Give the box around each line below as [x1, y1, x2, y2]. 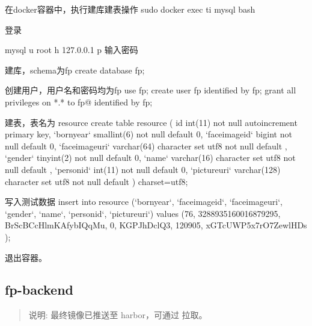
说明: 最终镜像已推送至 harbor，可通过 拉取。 [28, 309, 207, 321]
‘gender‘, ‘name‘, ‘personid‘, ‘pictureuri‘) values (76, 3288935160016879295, [5, 207, 281, 219]
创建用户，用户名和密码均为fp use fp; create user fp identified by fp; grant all [5, 84, 296, 96]
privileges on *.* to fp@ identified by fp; [5, 95, 153, 108]
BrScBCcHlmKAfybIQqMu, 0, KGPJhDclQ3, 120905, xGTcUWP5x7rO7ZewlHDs [5, 219, 307, 231]
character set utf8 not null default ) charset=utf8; [5, 175, 188, 187]
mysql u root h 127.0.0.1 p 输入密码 [5, 43, 138, 56]
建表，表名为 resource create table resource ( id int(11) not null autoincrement [5, 116, 298, 128]
